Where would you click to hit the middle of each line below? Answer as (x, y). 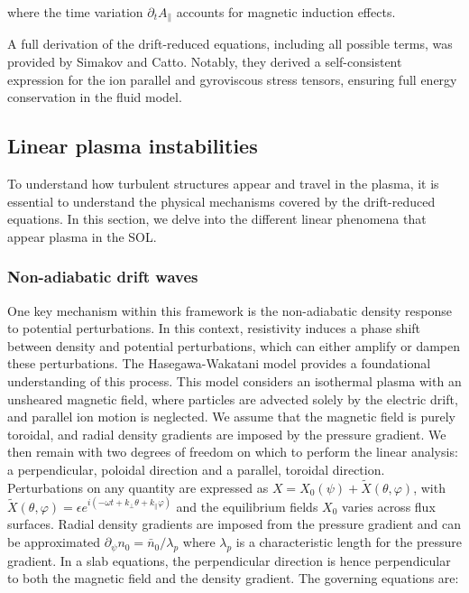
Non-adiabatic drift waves (103, 277)
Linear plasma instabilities (133, 146)
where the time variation (75, 12)
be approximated (54, 542)
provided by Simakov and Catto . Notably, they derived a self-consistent (205, 62)
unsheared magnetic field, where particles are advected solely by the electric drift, (233, 398)
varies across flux (389, 506)
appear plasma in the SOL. (82, 236)
